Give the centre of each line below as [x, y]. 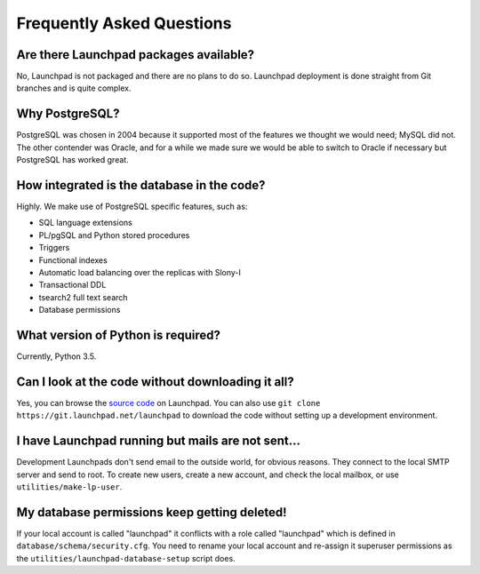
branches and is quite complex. [74, 88]
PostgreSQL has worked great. [72, 160]
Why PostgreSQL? [68, 114]
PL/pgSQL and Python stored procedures [114, 235]
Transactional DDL [72, 285]
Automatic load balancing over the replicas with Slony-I [140, 272]
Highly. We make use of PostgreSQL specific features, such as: [132, 207]
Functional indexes [73, 260]
